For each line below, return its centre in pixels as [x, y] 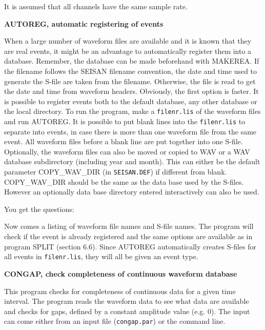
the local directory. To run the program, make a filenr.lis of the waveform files [132, 111]
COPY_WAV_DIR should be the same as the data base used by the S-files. [124, 181]
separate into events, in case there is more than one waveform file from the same [130, 131]
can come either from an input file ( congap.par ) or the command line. [115, 321]
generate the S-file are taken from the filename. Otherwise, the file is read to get [130, 81]
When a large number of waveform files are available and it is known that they [128, 41]
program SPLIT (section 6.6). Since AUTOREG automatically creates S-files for [130, 246]
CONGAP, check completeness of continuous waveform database [121, 273]
